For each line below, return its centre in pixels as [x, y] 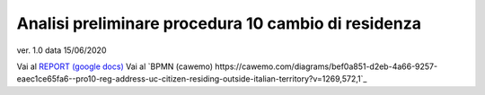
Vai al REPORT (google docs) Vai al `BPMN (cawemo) [115, 66]
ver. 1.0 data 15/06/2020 [62, 50]
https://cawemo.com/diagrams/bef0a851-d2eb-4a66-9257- [326, 66]
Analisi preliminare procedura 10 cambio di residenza [219, 23]
